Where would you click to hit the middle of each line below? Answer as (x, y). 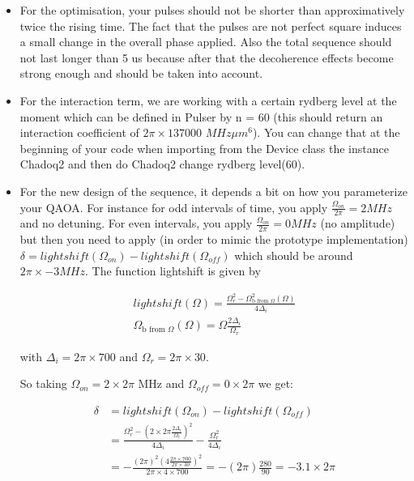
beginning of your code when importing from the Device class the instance (204, 148)
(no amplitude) (358, 223)
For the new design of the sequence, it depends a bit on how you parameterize (213, 191)
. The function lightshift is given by (173, 271)
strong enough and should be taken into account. (141, 73)
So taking (43, 383)
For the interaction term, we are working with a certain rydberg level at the (208, 100)
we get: (275, 383)
